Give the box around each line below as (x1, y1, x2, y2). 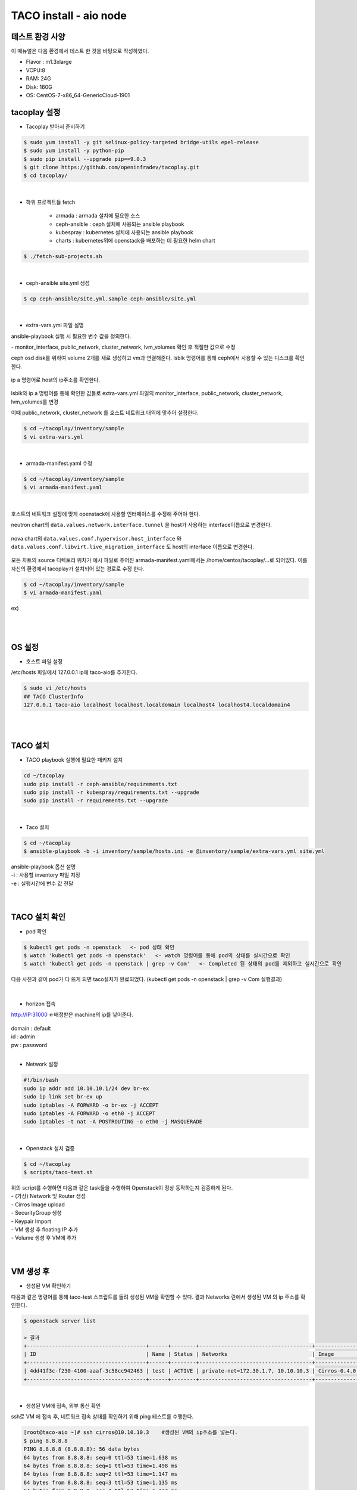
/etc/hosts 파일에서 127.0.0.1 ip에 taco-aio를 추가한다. (11, 669, 138, 676)
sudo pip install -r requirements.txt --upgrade (23, 797, 168, 804)
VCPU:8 (26, 66, 46, 74)
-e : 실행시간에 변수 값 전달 (11, 880, 74, 887)
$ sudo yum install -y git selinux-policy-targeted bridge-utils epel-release (23, 139, 259, 145)
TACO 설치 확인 (11, 912, 65, 922)
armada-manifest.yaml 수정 (26, 460, 93, 467)
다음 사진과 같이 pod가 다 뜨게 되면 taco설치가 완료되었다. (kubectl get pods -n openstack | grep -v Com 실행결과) (11, 976, 283, 983)
